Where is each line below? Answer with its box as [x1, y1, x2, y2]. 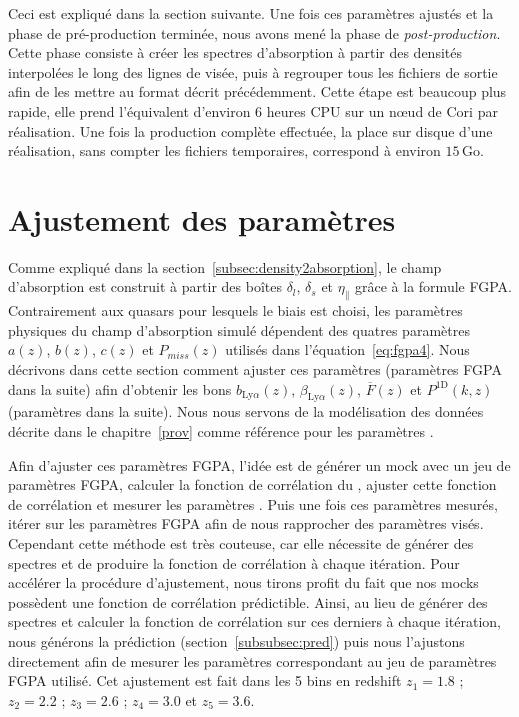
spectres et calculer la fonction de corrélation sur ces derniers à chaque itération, [8, 611, 501, 632]
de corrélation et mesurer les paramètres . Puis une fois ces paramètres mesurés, [8, 493, 498, 514]
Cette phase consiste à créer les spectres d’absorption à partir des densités [8, 42, 462, 63]
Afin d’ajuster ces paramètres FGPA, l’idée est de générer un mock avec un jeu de [8, 454, 511, 475]
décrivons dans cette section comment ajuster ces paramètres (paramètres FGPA [8, 359, 502, 380]
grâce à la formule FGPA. [355, 276, 512, 297]
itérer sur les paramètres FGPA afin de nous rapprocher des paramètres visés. [8, 513, 484, 534]
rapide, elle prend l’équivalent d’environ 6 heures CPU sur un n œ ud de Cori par [8, 100, 498, 121]
